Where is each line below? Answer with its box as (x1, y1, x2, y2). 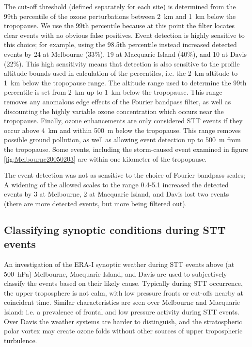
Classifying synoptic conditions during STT (4, 222, 226, 237)
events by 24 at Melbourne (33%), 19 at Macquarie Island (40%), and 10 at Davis (4, 49, 247, 59)
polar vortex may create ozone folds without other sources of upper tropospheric (4, 326, 243, 336)
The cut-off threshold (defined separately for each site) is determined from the (4, 1, 236, 11)
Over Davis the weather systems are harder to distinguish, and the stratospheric (4, 316, 242, 326)
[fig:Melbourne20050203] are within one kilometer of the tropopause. (4, 153, 207, 164)
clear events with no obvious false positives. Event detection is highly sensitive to (4, 30, 245, 40)
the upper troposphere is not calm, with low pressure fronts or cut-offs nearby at (4, 287, 243, 297)
